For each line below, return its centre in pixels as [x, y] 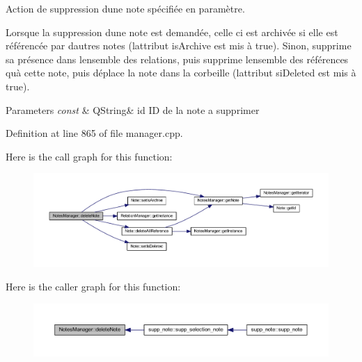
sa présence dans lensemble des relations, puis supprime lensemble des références [177, 59]
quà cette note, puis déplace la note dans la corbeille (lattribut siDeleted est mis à [181, 73]
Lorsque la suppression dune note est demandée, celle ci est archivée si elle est [172, 32]
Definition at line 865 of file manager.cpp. [94, 133]
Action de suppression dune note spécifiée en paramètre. [125, 8]
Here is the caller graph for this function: [93, 287]
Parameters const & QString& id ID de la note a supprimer [133, 109]
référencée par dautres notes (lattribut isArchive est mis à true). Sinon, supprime [179, 46]
